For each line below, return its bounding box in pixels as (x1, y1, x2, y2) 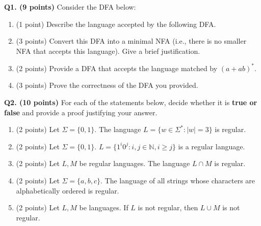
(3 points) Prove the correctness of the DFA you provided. (16, 80, 198, 90)
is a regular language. (178, 141, 245, 151)
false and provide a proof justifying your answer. (4, 107, 158, 117)
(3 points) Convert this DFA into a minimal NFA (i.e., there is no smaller (16, 36, 247, 46)
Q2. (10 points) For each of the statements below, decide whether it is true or (4, 97, 257, 108)
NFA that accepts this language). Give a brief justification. (16, 45, 200, 56)
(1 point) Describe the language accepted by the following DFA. (16, 18, 216, 29)
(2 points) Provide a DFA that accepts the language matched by (16, 62, 218, 73)
